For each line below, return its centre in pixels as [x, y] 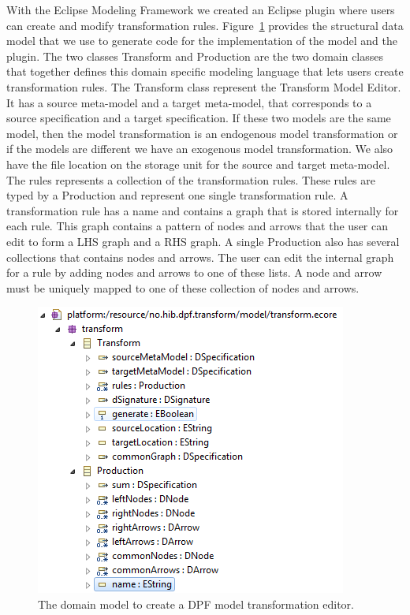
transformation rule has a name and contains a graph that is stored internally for [203, 210]
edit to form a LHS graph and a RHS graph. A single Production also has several [203, 241]
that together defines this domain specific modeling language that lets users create [205, 71]
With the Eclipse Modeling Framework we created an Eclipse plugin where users [201, 9]
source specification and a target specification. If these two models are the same [199, 118]
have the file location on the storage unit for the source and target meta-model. [198, 164]
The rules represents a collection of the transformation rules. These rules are [191, 179]
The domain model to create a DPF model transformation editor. [196, 604]
